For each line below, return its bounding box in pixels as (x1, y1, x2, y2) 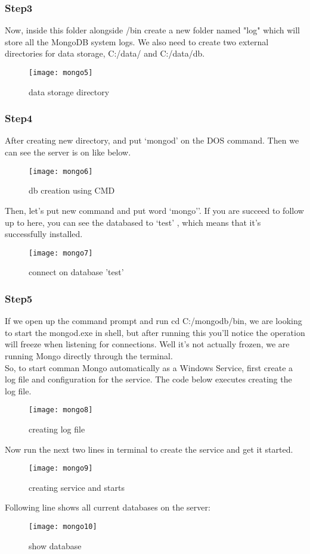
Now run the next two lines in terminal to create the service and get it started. (5, 443, 293, 455)
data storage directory (29, 85, 110, 98)
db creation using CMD (29, 184, 115, 197)
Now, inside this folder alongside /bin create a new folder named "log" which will (5, 24, 300, 36)
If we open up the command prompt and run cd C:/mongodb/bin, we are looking (5, 315, 302, 327)
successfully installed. (5, 228, 83, 240)
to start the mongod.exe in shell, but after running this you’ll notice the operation (5, 326, 305, 338)
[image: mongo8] (29, 406, 93, 415)
